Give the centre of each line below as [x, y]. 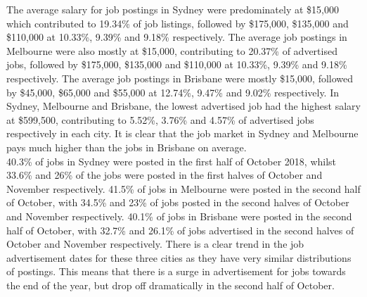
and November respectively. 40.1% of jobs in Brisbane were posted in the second [179, 216]
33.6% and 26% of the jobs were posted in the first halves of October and [165, 175]
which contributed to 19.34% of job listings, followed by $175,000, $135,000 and [178, 23]
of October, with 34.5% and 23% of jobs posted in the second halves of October [178, 202]
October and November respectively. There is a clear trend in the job [155, 244]
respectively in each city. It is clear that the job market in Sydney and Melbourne [182, 133]
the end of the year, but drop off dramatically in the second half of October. [170, 285]
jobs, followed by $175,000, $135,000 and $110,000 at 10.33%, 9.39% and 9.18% [177, 64]
